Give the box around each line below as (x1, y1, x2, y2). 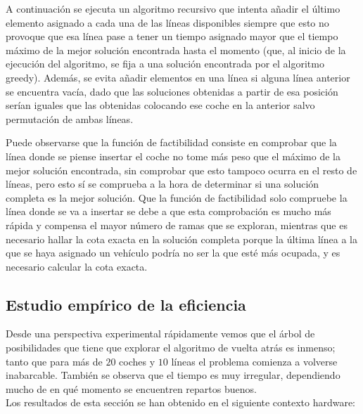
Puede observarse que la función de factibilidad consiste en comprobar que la (6, 135, 337, 150)
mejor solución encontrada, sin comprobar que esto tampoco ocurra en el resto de (6, 162, 357, 177)
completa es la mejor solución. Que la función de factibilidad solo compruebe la (6, 190, 348, 205)
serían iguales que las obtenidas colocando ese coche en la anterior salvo (6, 98, 315, 112)
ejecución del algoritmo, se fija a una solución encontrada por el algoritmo (6, 56, 324, 71)
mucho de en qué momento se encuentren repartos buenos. (6, 381, 257, 396)
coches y (119, 354, 155, 368)
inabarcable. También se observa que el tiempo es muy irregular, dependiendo (6, 368, 340, 382)
